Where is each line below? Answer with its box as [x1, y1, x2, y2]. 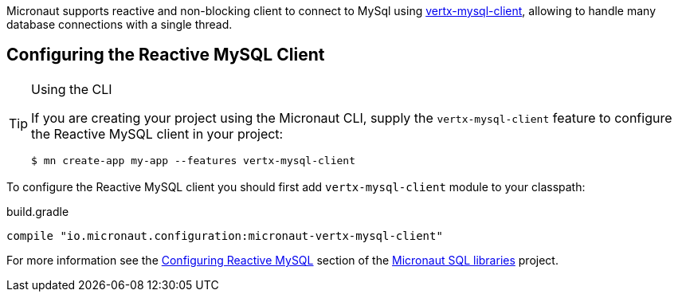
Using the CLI [31, 80, 112, 97]
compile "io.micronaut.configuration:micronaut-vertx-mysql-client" [6, 229, 443, 242]
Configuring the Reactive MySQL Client [6, 45, 325, 65]
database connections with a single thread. [6, 18, 233, 31]
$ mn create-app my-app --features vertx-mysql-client [31, 154, 355, 167]
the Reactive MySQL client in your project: [31, 125, 284, 142]
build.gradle [6, 204, 69, 218]
